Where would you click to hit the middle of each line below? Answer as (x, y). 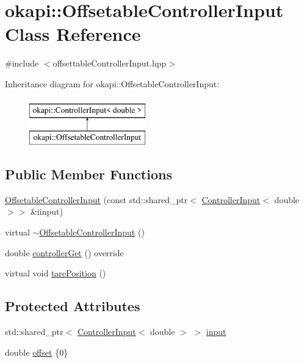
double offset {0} (37, 352)
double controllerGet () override (64, 252)
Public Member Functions (89, 174)
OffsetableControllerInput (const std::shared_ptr (96, 199)
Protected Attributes (73, 306)
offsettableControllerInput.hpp (110, 63)
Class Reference (73, 34)
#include (22, 63)
